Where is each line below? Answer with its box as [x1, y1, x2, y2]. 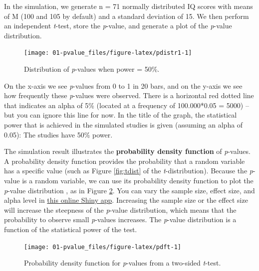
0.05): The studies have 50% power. [4, 129, 113, 139]
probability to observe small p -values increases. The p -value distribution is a [4, 214, 237, 225]
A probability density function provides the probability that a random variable [4, 155, 245, 166]
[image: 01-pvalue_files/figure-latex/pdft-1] [24, 243, 181, 251]
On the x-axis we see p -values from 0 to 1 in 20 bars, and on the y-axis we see [4, 80, 243, 91]
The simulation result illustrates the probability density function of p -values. [4, 146, 251, 156]
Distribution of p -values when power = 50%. [24, 64, 160, 74]
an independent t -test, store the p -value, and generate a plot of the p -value [4, 20, 232, 31]
